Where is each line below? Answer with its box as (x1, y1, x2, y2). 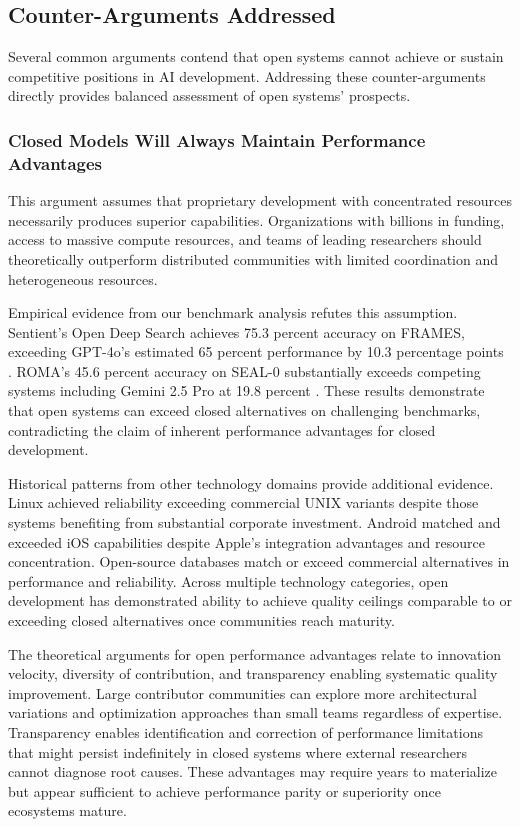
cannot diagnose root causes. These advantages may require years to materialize (8, 761, 498, 782)
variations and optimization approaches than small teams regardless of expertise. (8, 702, 503, 723)
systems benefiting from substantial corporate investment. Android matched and (8, 512, 501, 533)
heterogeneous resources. (8, 268, 158, 289)
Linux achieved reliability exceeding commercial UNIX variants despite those (8, 492, 479, 513)
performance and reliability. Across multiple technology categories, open (8, 570, 449, 591)
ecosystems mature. (8, 800, 127, 821)
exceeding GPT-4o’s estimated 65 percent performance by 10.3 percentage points (8, 341, 504, 362)
